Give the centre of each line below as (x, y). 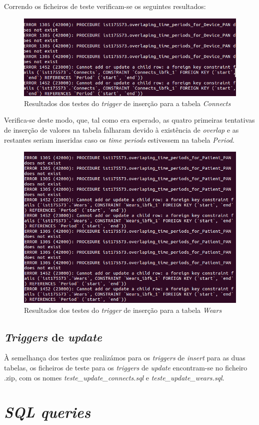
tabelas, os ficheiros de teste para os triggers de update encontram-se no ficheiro (126, 368)
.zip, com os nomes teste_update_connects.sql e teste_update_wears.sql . (114, 377)
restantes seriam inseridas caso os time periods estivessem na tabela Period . (119, 139)
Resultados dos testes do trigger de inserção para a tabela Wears (123, 310)
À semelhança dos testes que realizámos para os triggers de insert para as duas (125, 358)
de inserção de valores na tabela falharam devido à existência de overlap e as (121, 130)
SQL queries (47, 412)
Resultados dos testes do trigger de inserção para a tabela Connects (127, 103)
